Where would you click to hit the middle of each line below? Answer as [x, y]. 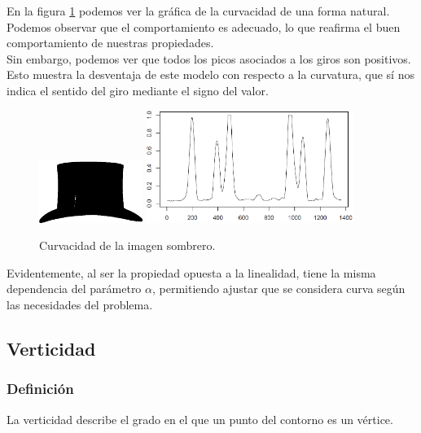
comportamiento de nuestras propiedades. [110, 43]
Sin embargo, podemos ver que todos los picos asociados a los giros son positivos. [209, 58]
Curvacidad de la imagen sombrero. [127, 245]
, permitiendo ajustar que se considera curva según [279, 289]
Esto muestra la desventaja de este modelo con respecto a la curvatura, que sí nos [210, 74]
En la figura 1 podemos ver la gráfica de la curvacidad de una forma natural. [198, 11]
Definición [40, 389]
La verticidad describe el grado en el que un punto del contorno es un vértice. [200, 419]
